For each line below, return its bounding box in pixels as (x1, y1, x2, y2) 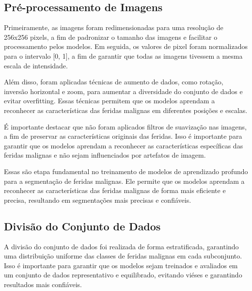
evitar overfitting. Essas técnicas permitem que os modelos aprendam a (4, 96, 215, 106)
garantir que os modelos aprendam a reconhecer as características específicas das (4, 140, 243, 150)
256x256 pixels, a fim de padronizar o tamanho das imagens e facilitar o (4, 32, 218, 42)
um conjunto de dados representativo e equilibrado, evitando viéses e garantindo (4, 270, 242, 280)
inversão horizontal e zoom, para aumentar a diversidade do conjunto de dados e (4, 86, 243, 96)
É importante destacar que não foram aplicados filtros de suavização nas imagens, (4, 121, 247, 131)
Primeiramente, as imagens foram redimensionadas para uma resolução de (4, 22, 223, 32)
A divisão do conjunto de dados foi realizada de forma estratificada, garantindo (4, 241, 239, 251)
